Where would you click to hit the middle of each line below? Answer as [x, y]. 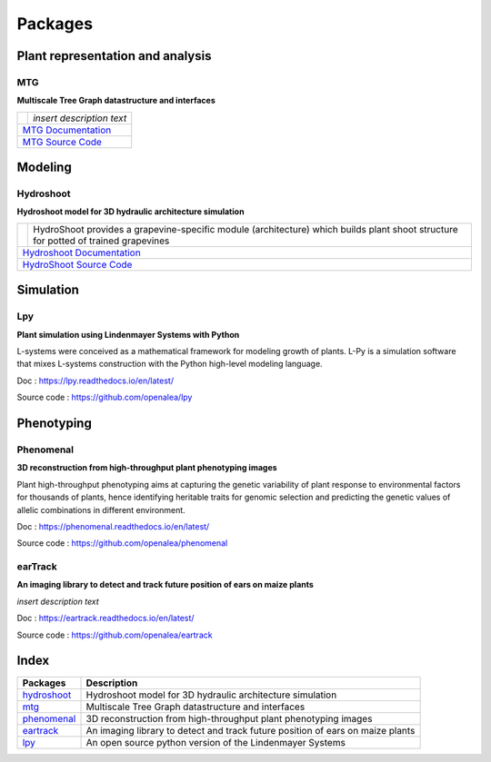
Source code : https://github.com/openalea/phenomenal [122, 543]
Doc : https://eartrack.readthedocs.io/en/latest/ [105, 619]
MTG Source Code [62, 142]
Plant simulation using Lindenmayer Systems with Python [128, 334]
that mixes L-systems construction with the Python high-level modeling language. [170, 364]
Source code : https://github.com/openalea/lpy [105, 397]
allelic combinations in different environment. [101, 510]
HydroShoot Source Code [77, 264]
